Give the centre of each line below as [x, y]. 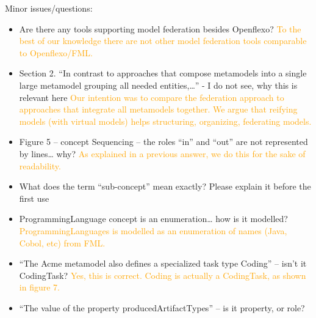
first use [34, 198]
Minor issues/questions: [49, 8]
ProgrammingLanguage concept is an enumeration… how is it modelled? [153, 219]
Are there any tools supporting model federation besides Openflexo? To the [160, 28]
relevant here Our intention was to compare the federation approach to [152, 97]
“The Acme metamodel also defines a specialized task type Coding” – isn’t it [163, 263]
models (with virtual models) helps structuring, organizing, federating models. [165, 121]
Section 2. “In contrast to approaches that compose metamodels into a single [163, 73]
